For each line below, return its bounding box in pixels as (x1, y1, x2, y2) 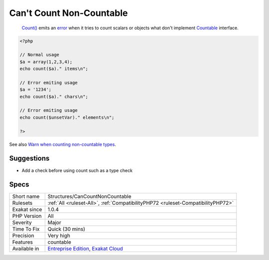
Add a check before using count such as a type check (21, 167, 133, 173)
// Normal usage (19, 52, 60, 58)
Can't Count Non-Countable (9, 7, 128, 18)
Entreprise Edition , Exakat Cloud (47, 245, 123, 252)
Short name (12, 193, 40, 200)
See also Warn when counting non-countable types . (9, 141, 117, 147)
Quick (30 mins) (47, 226, 86, 233)
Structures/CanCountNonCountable (47, 193, 132, 200)
